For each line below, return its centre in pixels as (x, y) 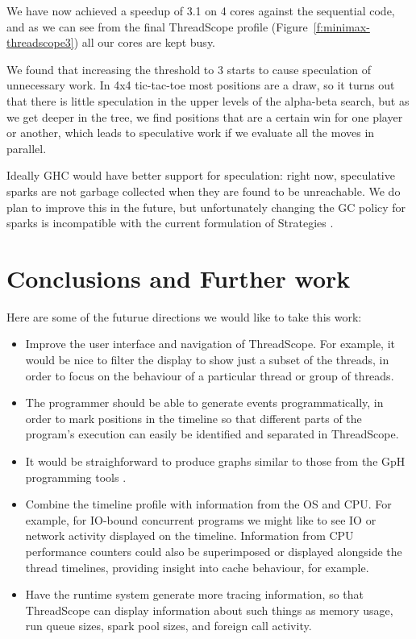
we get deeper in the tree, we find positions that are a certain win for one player (205, 116)
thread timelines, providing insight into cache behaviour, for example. (197, 567)
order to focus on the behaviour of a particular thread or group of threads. (210, 375)
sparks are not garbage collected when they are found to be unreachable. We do (204, 191)
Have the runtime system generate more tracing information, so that (195, 594)
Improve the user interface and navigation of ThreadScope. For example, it (210, 344)
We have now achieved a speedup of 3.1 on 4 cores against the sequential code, (201, 10)
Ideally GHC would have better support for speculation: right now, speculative (201, 175)
